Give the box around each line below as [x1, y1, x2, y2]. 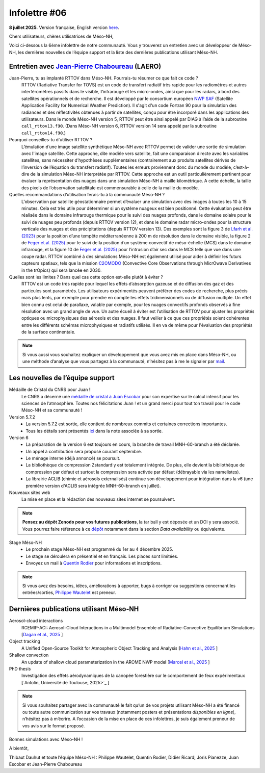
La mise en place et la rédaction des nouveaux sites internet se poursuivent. [21, 496, 175, 502]
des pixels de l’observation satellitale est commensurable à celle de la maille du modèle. [21, 184, 199, 191]
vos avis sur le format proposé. [22, 722, 85, 728]
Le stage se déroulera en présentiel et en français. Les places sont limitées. [26, 553, 179, 559]
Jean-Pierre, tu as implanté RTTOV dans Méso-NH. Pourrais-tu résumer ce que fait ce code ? [9, 75, 198, 81]
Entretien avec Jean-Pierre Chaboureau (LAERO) [9, 62, 161, 71]
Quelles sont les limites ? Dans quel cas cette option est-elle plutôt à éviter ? [9, 274, 163, 280]
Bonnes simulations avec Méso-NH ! [9, 736, 83, 743]
